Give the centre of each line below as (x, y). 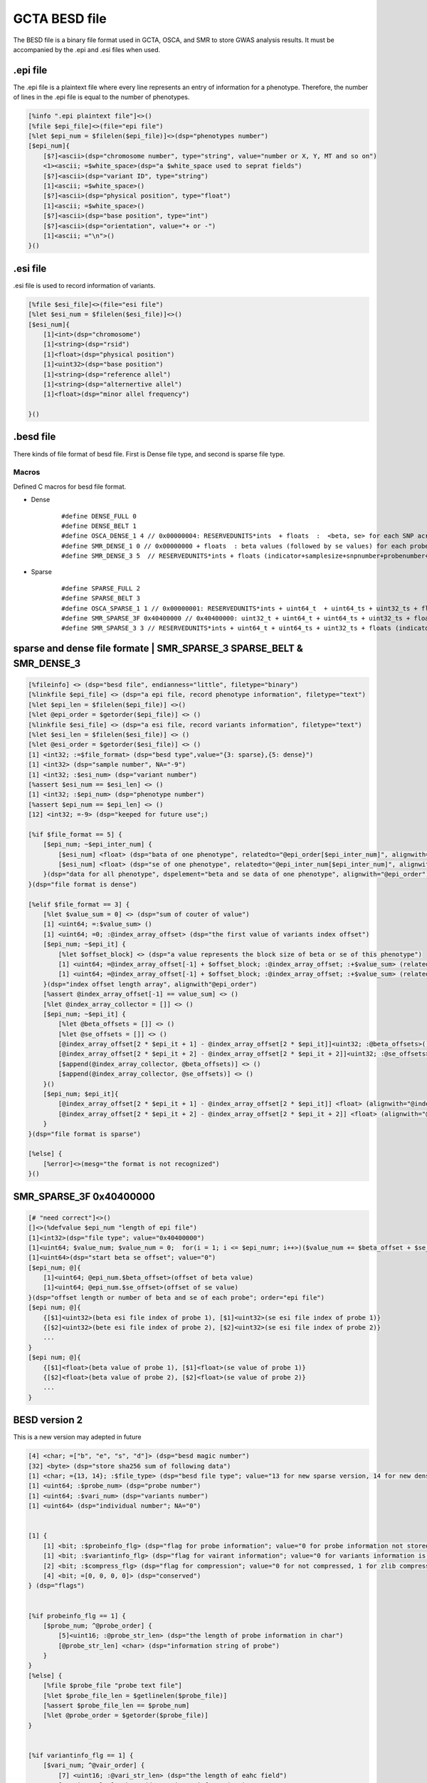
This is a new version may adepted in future (77, 1437)
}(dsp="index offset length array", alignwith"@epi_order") (150, 984)
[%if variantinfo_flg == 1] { (81, 1755)
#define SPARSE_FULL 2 (101, 588)
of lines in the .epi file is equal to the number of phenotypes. (101, 97)
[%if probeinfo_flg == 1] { (77, 1616)
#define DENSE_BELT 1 (99, 526)
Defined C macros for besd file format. (70, 486)
